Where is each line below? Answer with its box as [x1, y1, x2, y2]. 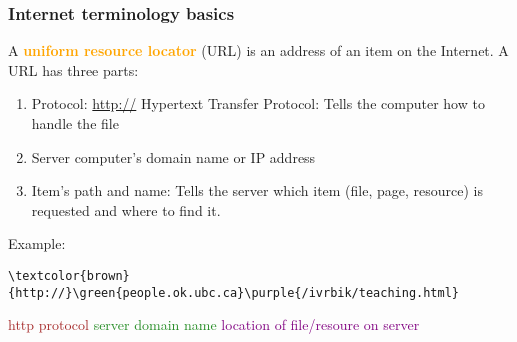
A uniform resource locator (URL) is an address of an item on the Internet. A [8, 40, 509, 61]
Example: [8, 233, 66, 254]
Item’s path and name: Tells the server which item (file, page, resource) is [31, 180, 484, 201]
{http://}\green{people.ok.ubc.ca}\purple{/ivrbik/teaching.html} [8, 285, 460, 300]
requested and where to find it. [31, 199, 221, 220]
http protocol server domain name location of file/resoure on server [8, 314, 420, 335]
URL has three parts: [8, 59, 139, 80]
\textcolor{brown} [8, 268, 130, 283]
